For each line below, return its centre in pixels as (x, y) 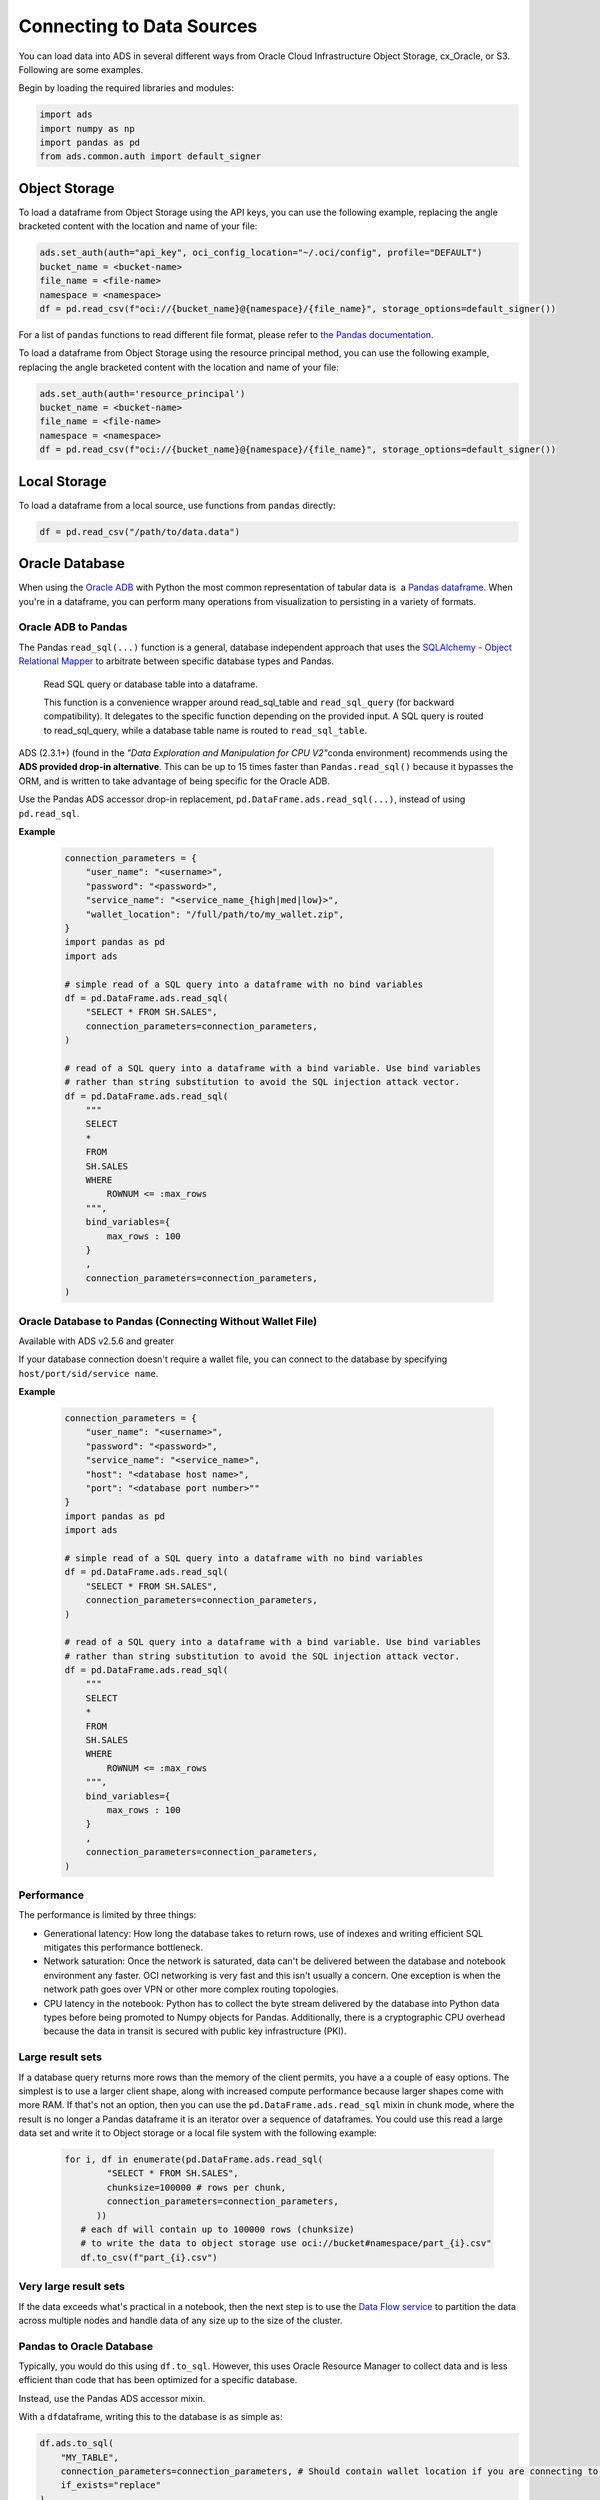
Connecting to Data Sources (138, 26)
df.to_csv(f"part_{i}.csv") (149, 2257)
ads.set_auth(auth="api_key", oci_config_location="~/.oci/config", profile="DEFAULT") (261, 253)
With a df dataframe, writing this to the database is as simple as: (150, 2417)
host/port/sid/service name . (88, 1373)
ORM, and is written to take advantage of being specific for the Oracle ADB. (174, 781)
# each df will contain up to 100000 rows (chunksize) (217, 2229)
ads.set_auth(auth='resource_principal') (142, 393)
